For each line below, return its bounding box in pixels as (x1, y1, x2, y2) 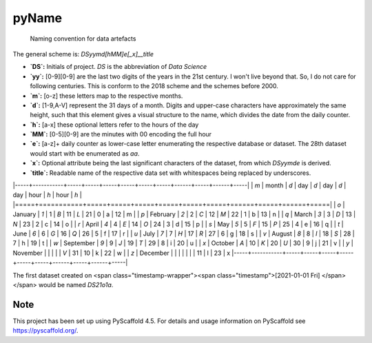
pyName (12, 10, 62, 25)
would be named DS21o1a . (38, 280, 114, 289)
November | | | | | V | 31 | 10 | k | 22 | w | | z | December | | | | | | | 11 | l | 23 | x (12, 249, 231, 257)
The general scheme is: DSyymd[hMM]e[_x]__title (12, 50, 154, 58)
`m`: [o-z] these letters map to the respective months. (30, 92, 183, 100)
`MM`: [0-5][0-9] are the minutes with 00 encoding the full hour (30, 130, 212, 138)
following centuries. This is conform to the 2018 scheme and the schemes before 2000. (30, 82, 279, 90)
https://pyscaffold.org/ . (12, 326, 79, 335)
